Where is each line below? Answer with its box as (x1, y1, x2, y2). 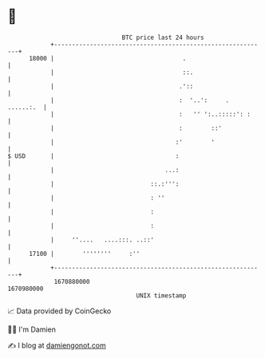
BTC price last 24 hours (121, 33, 204, 41)
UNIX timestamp (136, 291, 187, 300)
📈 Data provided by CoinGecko (7, 306, 112, 316)
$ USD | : (7, 151, 180, 160)
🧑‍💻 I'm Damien (7, 325, 57, 334)
